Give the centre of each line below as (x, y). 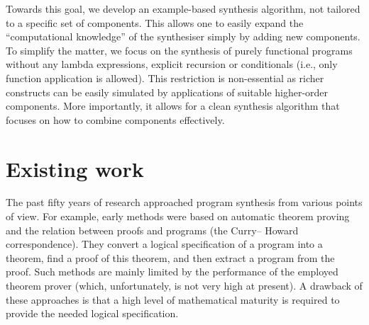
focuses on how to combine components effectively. (115, 119)
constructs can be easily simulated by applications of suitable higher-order (167, 92)
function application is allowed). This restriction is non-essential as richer (165, 78)
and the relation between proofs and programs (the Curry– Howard (152, 230)
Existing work (75, 168)
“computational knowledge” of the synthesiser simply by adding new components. (183, 36)
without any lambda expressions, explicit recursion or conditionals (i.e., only (172, 64)
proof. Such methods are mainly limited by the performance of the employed (172, 272)
